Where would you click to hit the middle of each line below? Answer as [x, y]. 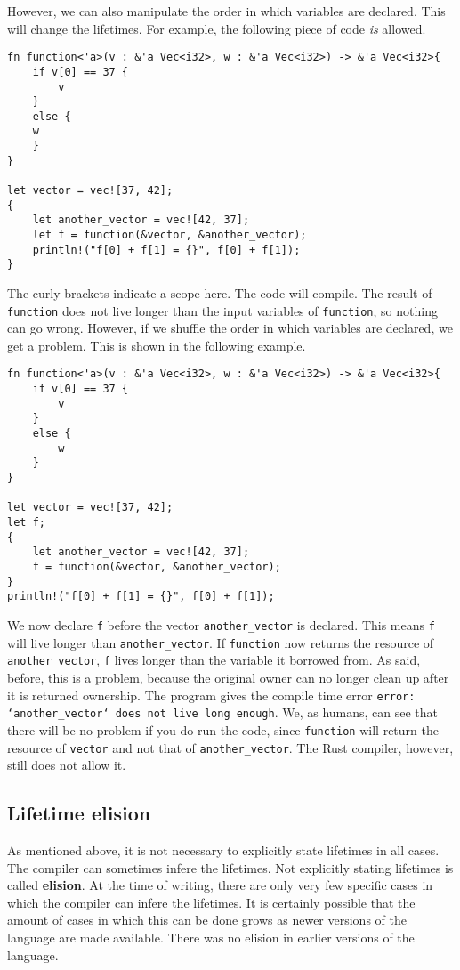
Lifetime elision [79, 813]
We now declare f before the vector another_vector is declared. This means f [221, 624]
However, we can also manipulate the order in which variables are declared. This [226, 11]
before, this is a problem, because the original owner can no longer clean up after [228, 677]
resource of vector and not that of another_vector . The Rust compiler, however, [230, 747]
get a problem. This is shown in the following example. [157, 345]
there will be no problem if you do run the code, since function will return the [223, 729]
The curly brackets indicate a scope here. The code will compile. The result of [220, 293]
